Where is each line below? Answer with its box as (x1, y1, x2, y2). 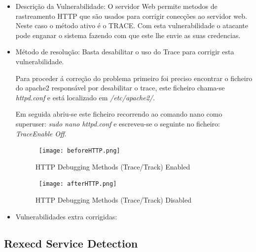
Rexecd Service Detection (4, 235, 138, 251)
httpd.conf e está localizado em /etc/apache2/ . (15, 92, 155, 102)
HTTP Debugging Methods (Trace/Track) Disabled (35, 195, 192, 205)
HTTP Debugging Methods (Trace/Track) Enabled (35, 161, 190, 171)
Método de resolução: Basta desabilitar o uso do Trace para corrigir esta (15, 46, 234, 57)
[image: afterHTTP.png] (38, 180, 117, 188)
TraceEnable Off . (15, 128, 67, 138)
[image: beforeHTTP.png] (38, 147, 120, 155)
